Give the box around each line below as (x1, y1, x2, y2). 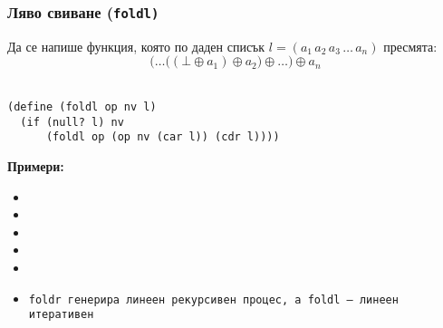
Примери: (7, 156, 64, 175)
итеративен (28, 308, 94, 322)
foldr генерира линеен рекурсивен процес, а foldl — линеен (28, 293, 399, 306)
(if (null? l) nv (20, 115, 124, 129)
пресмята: (383, 36, 438, 55)
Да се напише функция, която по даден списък (7, 36, 265, 55)
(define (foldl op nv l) (7, 100, 157, 113)
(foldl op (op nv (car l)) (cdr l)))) (45, 130, 280, 144)
